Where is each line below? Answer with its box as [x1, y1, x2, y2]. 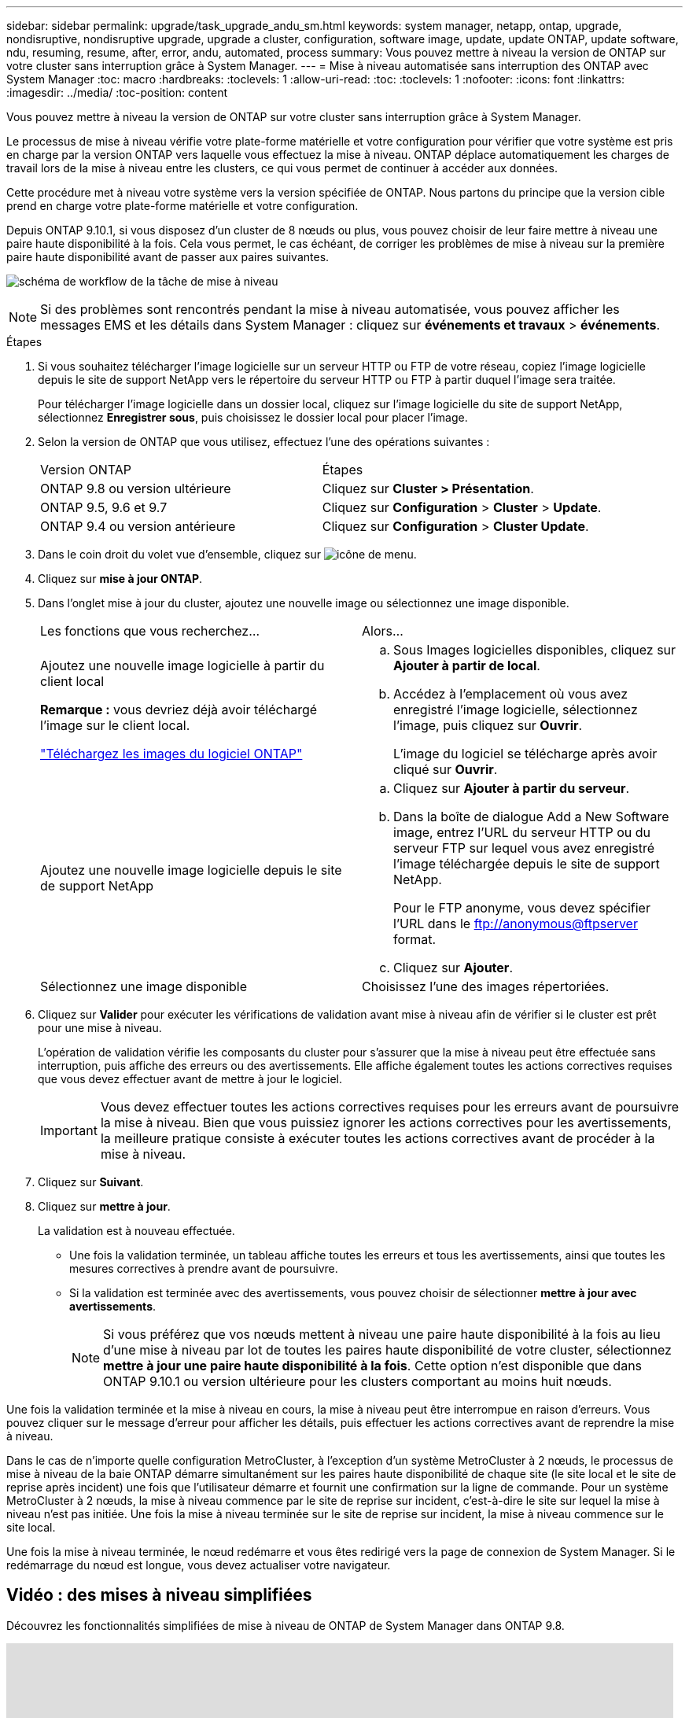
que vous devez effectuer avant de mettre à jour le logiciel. [38, 1072, 342, 1086]
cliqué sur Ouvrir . [393, 761, 498, 777]
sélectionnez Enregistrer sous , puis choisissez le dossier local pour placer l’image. [38, 411, 468, 424]
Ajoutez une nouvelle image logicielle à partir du [40, 658, 325, 673]
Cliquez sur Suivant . [38, 1175, 144, 1189]
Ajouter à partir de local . [393, 658, 540, 673]
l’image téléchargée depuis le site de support [393, 856, 660, 872]
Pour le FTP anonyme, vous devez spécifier [393, 900, 650, 916]
